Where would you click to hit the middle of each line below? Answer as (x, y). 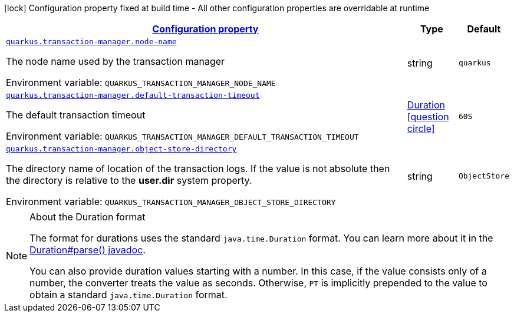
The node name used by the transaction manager (116, 61)
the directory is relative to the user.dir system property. (129, 180)
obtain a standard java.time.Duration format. (128, 295)
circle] (421, 128)
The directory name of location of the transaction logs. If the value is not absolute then (198, 169)
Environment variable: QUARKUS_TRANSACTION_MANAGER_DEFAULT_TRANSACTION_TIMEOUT (182, 136)
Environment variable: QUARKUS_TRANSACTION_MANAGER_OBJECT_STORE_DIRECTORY (171, 202)
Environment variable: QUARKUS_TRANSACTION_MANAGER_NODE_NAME (141, 82)
